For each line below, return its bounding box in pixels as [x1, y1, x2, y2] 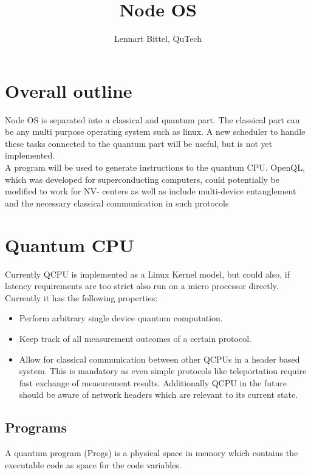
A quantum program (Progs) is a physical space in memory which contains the [5, 446, 298, 459]
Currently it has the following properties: [5, 291, 158, 304]
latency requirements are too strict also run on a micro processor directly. [5, 279, 279, 292]
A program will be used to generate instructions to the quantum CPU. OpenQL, [5, 161, 305, 174]
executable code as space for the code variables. [5, 458, 182, 471]
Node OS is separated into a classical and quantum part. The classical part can [5, 113, 300, 126]
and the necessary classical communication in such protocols [5, 196, 229, 209]
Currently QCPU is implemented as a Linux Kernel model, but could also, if [5, 267, 290, 280]
